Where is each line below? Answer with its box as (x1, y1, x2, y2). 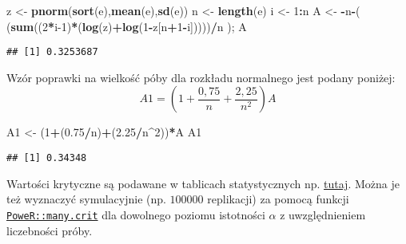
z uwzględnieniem (280, 206, 366, 222)
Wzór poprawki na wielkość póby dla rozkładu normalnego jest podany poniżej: (6, 69, 396, 85)
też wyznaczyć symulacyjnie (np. (6, 191, 166, 207)
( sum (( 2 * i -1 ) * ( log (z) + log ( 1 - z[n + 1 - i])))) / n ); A (6, 18, 247, 34)
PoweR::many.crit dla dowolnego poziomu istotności (6, 206, 265, 222)
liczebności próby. (6, 222, 93, 238)
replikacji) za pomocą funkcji (207, 191, 349, 207)
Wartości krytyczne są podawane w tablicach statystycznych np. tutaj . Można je (6, 175, 400, 191)
